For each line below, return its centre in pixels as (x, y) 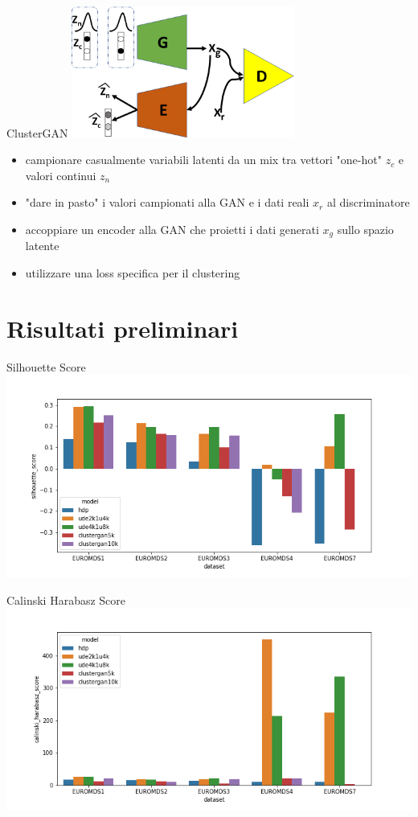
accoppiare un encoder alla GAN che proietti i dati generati (172, 229)
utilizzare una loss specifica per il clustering (133, 272)
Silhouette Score (46, 366)
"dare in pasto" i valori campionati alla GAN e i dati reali (167, 202)
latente (42, 246)
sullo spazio (365, 229)
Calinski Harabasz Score (66, 599)
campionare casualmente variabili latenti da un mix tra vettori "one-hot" (203, 160)
